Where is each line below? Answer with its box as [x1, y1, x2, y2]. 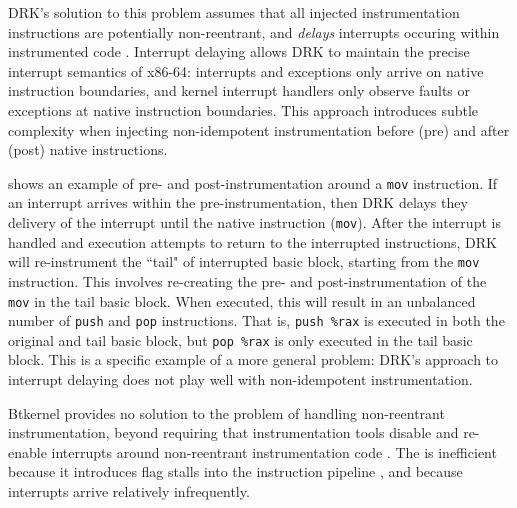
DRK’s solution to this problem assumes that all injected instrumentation [8, 2, 460, 22]
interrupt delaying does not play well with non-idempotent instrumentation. [8, 369, 473, 390]
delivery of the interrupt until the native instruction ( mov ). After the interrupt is [8, 212, 501, 232]
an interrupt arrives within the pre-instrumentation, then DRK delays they [8, 192, 468, 213]
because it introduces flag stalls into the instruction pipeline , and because [8, 461, 463, 482]
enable [8, 441, 47, 462]
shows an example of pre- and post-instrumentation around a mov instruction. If [8, 172, 498, 193]
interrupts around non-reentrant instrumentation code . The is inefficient [51, 441, 497, 462]
